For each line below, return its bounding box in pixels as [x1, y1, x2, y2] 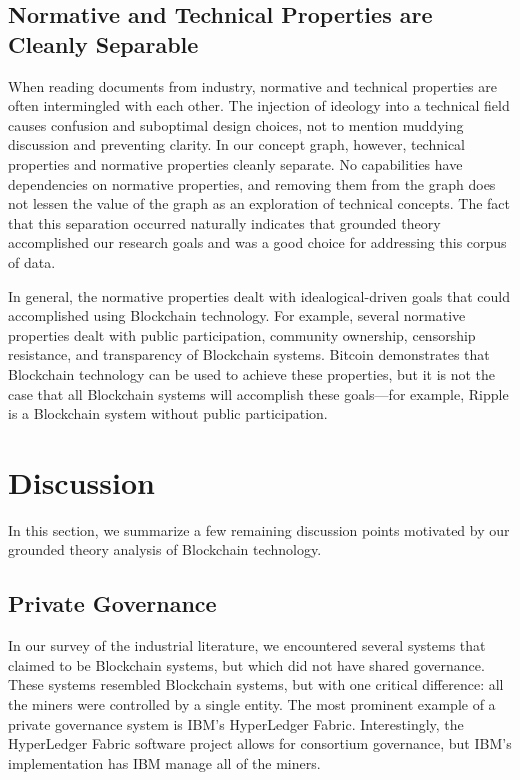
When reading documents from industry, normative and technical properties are [8, 75, 497, 96]
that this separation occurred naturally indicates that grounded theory [8, 212, 441, 233]
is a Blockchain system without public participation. [8, 403, 328, 424]
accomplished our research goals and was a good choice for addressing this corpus [8, 232, 507, 253]
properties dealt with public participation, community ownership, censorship [8, 324, 476, 345]
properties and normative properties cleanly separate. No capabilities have [8, 153, 463, 174]
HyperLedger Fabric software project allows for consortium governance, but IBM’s [8, 733, 512, 754]
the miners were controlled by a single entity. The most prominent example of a [8, 693, 496, 714]
